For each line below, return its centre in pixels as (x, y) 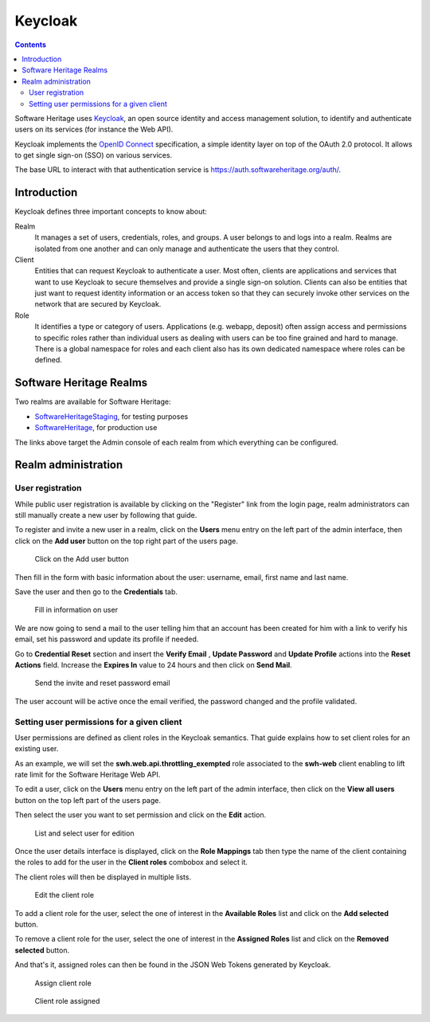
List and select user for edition (84, 833)
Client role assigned (67, 1000)
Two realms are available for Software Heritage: (93, 401)
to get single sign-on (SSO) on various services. (94, 155)
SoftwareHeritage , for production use (96, 428)
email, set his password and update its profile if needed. (107, 639)
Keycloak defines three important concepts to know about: (111, 212)
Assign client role (63, 983)
